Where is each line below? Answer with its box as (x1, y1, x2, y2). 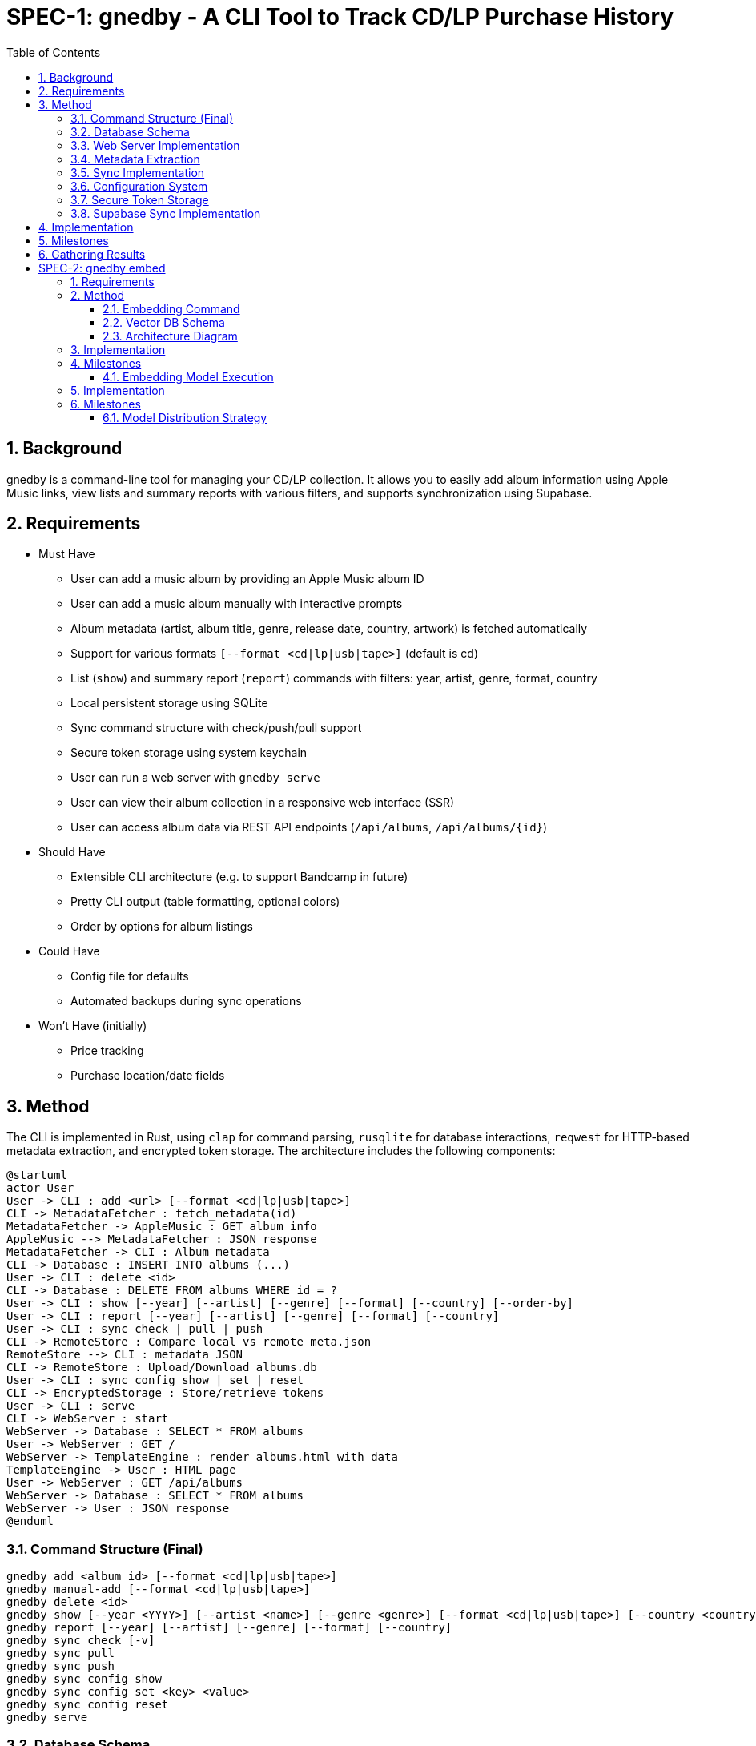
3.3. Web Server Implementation (70, 138, 240, 152)
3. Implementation (70, 342, 166, 356)
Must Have (38, 547, 95, 561)
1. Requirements (70, 274, 155, 288)
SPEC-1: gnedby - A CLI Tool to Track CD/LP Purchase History (6, 3, 674, 30)
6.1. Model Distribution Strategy (103, 410, 267, 424)
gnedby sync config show (6, 1672, 162, 1686)
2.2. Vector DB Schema (103, 315, 225, 329)
